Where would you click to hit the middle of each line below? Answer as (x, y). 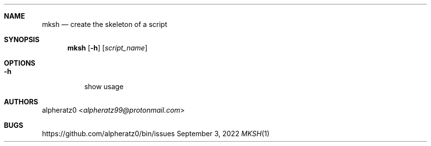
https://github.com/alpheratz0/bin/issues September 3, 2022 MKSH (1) (156, 134)
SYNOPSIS (22, 39)
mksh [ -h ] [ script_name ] (108, 48)
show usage (104, 86)
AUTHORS (21, 102)
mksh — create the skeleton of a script (105, 24)
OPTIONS (20, 63)
